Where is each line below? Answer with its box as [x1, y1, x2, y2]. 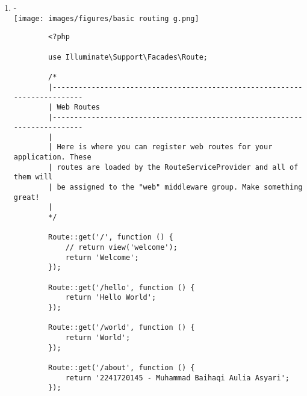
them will [13, 173, 53, 182]
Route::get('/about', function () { [48, 363, 195, 372]
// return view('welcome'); [65, 243, 178, 252]
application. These [13, 153, 91, 162]
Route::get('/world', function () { [48, 323, 195, 332]
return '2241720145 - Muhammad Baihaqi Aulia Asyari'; [65, 373, 290, 382]
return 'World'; [65, 333, 131, 342]
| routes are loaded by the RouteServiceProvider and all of [48, 162, 299, 172]
